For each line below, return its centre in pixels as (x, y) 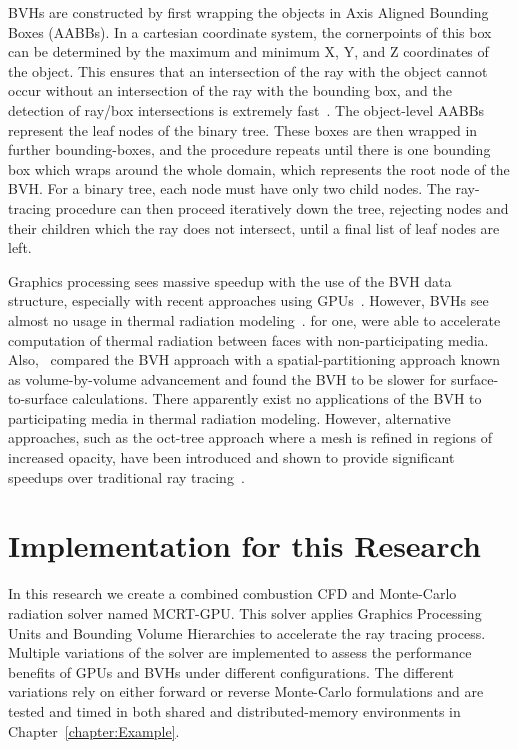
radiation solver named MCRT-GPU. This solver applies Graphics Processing (245, 612)
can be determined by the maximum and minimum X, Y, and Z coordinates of (248, 51)
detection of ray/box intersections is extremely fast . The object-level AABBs (246, 109)
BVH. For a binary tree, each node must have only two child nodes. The (229, 188)
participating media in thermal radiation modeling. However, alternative (229, 417)
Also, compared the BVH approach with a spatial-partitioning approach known (254, 359)
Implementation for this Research (244, 545)
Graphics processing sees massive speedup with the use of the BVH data (230, 280)
